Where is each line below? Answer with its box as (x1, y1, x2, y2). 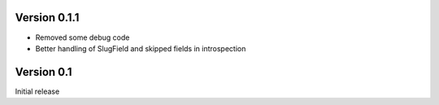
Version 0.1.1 (15, 11, 80, 24)
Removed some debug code (35, 33, 130, 42)
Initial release (15, 86, 60, 96)
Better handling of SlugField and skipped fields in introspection (35, 43, 246, 53)
